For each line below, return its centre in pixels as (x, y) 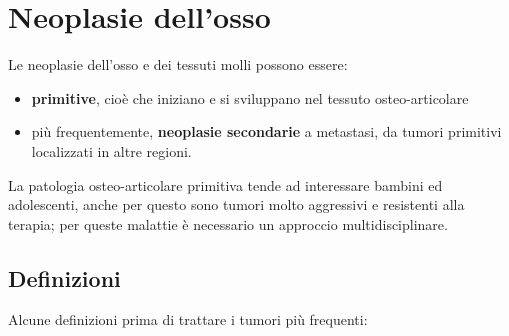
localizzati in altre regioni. (111, 150)
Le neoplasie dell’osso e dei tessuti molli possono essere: (178, 64)
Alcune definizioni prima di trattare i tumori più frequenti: (188, 319)
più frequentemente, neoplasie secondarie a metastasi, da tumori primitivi (266, 131)
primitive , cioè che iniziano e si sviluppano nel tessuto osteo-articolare (250, 97)
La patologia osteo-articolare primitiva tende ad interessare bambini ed (225, 184)
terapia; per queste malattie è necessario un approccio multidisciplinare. (228, 223)
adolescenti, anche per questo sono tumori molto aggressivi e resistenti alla (236, 204)
